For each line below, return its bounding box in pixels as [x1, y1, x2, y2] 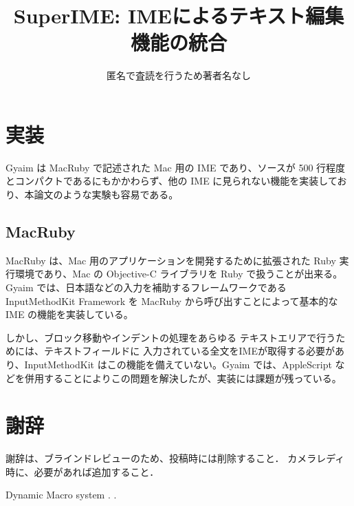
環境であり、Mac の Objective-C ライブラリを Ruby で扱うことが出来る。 [14, 266, 343, 281]
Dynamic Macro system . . [5, 487, 117, 502]
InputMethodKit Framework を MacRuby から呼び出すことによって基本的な [5, 293, 338, 308]
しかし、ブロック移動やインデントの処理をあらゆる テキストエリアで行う [5, 330, 336, 344]
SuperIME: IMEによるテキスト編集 [13, 1, 344, 30]
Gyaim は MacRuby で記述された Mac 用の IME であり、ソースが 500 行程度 [5, 160, 346, 174]
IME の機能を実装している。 [5, 307, 133, 321]
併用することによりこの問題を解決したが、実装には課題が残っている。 [24, 370, 342, 385]
